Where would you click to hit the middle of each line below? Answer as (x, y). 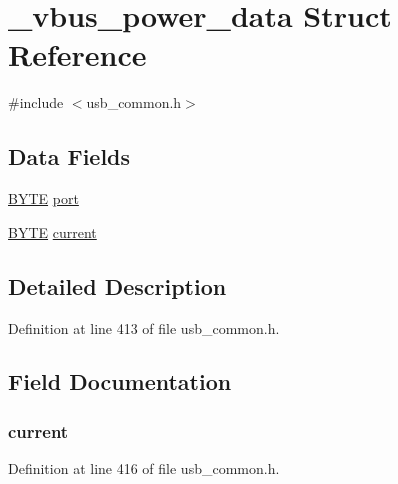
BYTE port (43, 198)
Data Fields (69, 156)
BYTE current (52, 231)
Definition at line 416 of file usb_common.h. (144, 468)
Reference (77, 54)
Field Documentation (120, 381)
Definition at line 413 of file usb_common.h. (144, 327)
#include (36, 102)
